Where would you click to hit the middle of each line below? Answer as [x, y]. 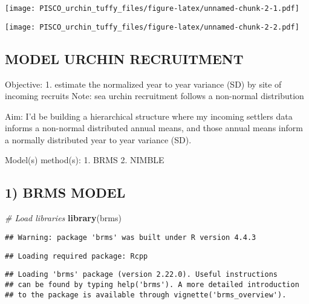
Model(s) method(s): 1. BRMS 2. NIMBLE [85, 160]
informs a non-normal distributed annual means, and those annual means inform [154, 128]
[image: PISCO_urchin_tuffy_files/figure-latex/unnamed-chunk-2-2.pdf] [152, 27]
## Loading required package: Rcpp [76, 256]
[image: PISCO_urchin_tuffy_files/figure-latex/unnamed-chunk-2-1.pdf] [152, 8]
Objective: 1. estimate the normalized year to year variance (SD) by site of [143, 84]
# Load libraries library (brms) [63, 218]
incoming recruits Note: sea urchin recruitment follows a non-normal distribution [154, 96]
